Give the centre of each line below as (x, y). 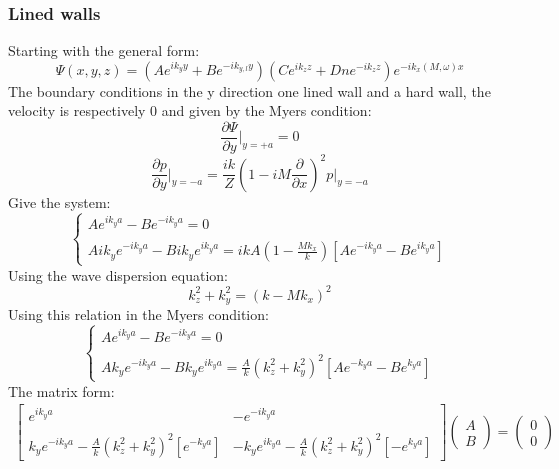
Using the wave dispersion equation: (118, 274)
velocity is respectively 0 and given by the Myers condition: (190, 110)
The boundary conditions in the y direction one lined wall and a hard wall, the (249, 90)
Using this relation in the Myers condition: (138, 314)
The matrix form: (61, 390)
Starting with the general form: (104, 50)
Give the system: (59, 201)
